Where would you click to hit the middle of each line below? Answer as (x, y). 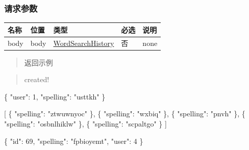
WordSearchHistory (84, 43)
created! (37, 79)
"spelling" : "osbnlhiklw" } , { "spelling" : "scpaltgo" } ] (85, 124)
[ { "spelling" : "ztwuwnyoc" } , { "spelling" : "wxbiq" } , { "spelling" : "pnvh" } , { (125, 114)
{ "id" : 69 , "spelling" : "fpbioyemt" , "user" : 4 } (74, 141)
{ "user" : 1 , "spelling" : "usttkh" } (55, 96)
